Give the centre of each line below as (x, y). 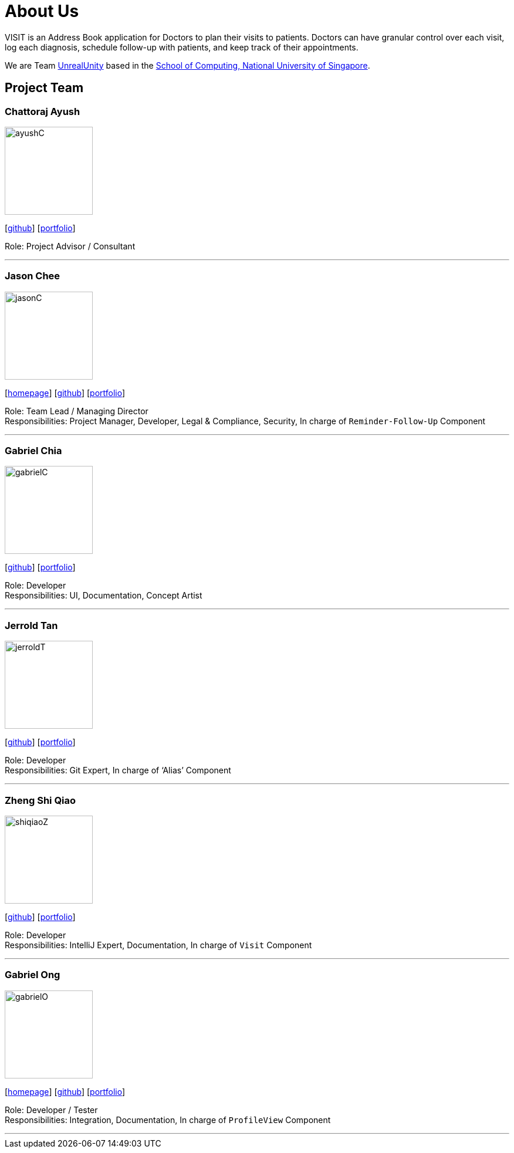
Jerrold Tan (31, 625)
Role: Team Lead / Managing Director (77, 411)
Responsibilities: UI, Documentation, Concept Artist (104, 596)
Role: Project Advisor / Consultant (70, 246)
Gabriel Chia (33, 451)
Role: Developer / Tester (51, 1110)
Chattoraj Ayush (43, 111)
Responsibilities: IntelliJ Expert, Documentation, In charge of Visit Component (158, 945)
